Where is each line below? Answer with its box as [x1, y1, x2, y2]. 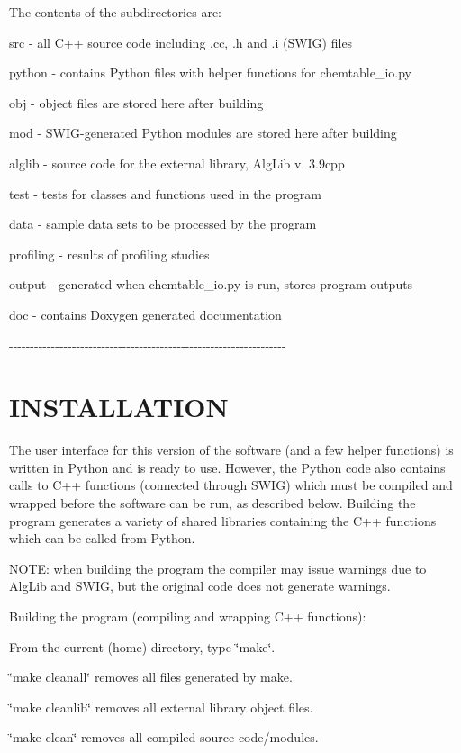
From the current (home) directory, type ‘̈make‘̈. [9, 637, 276, 656]
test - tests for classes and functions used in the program [9, 184, 321, 203]
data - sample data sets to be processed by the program [9, 214, 317, 233]
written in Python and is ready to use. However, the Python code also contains [9, 458, 446, 476]
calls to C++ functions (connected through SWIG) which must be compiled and [9, 476, 453, 494]
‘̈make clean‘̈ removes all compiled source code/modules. [9, 728, 319, 747]
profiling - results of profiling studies [9, 244, 210, 263]
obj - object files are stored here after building [9, 93, 264, 112]
